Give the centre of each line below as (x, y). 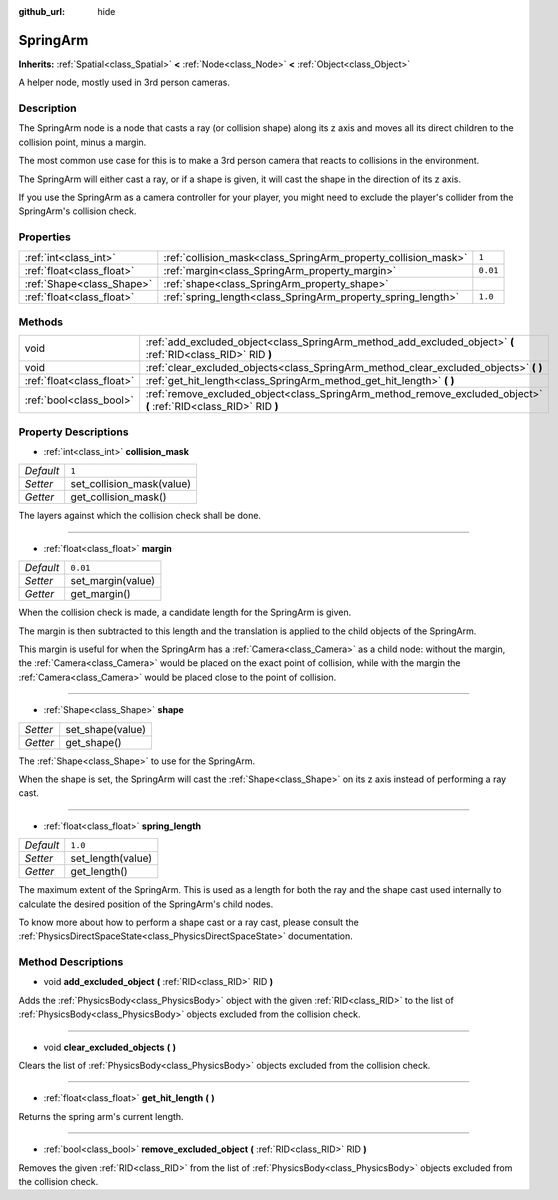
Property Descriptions (73, 432)
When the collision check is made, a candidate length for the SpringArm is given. (185, 612)
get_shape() (93, 742)
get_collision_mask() (118, 497)
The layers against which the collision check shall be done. (140, 516)
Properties (45, 237)
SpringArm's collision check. (77, 211)
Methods (41, 322)
